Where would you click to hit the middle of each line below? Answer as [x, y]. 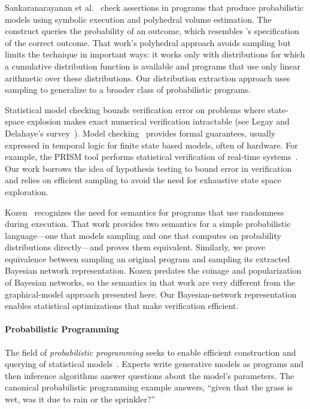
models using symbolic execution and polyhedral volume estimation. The [138, 19]
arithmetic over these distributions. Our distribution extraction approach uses [148, 78]
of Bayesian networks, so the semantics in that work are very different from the [150, 282]
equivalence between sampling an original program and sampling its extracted [148, 258]
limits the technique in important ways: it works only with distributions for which [155, 54]
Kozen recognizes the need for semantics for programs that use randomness [145, 212]
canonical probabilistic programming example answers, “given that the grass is [149, 387]
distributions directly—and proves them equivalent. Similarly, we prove [135, 247]
